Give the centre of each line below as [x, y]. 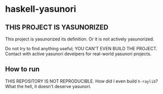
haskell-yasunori [41, 9]
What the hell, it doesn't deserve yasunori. [48, 86]
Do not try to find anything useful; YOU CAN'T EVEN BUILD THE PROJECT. [81, 48]
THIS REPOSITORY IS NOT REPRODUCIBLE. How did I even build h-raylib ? [81, 81]
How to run [22, 69]
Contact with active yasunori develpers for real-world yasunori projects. [78, 54]
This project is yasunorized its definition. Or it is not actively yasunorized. [80, 39]
